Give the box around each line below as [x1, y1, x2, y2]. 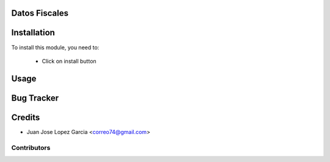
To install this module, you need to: [11, 43, 100, 51]
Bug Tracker [11, 93, 59, 103]
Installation [11, 27, 55, 38]
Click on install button [42, 57, 97, 65]
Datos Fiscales [11, 8, 68, 18]
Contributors [11, 143, 51, 152]
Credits [11, 112, 40, 122]
